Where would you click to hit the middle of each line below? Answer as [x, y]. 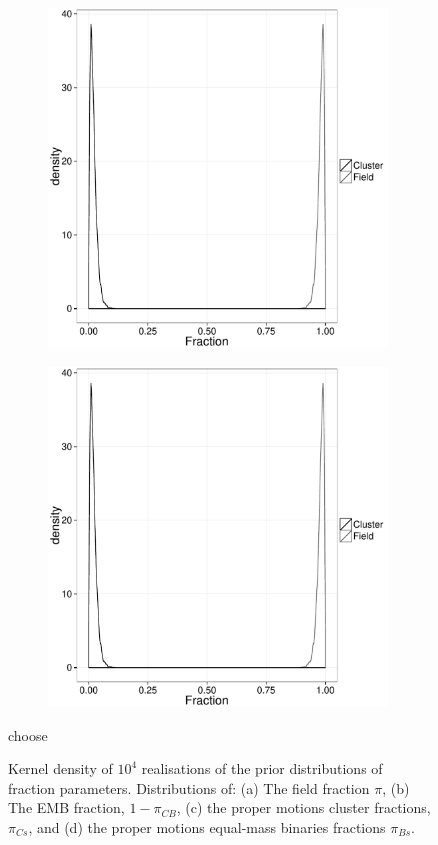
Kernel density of [60, 768]
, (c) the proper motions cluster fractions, [303, 807]
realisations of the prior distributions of [262, 768]
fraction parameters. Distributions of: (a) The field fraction [189, 787]
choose [28, 734]
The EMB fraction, [66, 807]
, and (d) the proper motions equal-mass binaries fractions [207, 826]
